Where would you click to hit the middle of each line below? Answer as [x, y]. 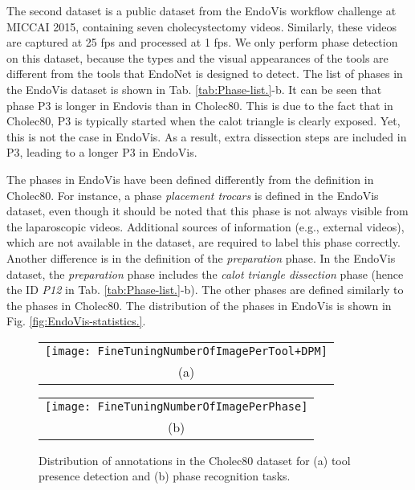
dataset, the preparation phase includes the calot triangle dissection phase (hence [205, 274]
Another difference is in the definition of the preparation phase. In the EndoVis [201, 257]
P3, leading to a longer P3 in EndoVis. [102, 152]
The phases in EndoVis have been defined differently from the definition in [190, 179]
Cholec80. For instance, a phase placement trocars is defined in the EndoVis [193, 195]
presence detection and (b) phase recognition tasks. [165, 476]
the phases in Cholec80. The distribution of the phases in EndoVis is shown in [199, 305]
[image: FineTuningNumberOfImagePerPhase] [177, 406]
